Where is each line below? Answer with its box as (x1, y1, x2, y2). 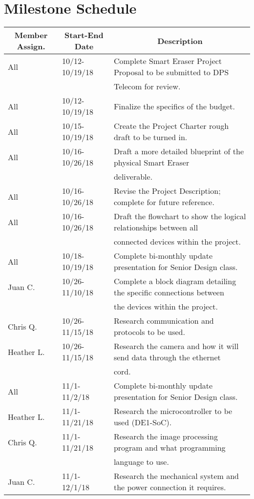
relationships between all (113, 222, 198, 233)
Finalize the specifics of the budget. (113, 100, 235, 112)
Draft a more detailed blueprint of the (113, 146, 244, 157)
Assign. (17, 41, 45, 52)
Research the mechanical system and (113, 470, 239, 482)
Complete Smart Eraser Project (113, 55, 222, 67)
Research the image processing (113, 431, 218, 442)
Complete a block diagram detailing (113, 275, 236, 287)
